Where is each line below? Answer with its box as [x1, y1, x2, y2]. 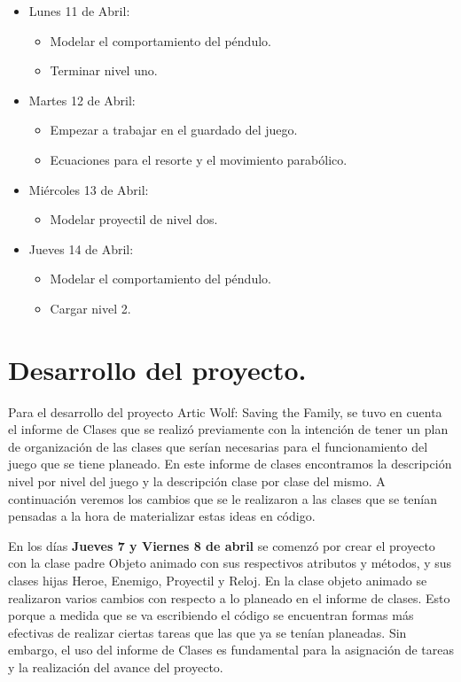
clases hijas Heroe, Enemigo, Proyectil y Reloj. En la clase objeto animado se [8, 571, 427, 589]
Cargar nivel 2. [50, 298, 131, 317]
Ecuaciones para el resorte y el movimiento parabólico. [50, 150, 348, 168]
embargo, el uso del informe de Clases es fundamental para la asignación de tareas [8, 640, 455, 659]
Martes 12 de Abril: [28, 90, 136, 109]
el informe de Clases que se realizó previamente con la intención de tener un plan [8, 420, 449, 438]
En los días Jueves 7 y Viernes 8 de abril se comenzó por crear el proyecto [8, 536, 435, 554]
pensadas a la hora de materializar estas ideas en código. [8, 507, 316, 525]
